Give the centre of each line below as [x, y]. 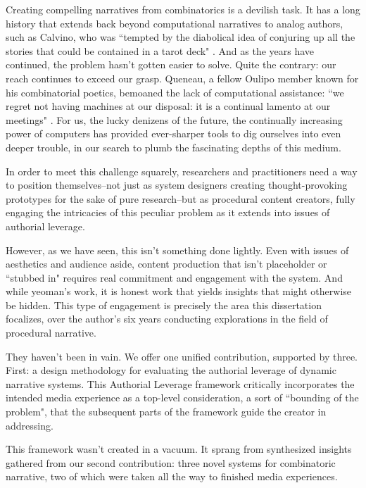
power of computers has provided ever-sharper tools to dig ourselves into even [173, 133]
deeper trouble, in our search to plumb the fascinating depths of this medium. [173, 147]
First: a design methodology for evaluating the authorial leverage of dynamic [171, 370]
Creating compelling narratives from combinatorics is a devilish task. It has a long [183, 9]
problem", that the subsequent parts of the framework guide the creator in [166, 412]
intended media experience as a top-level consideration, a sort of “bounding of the [182, 398]
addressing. [30, 425]
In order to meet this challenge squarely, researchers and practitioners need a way [182, 171]
